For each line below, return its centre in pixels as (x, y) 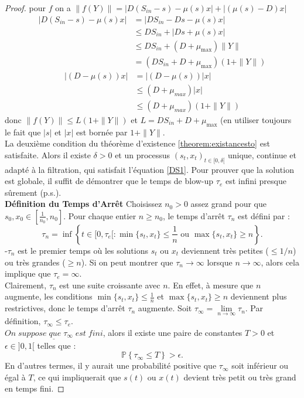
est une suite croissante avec (110, 285)
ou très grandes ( (35, 262)
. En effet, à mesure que (211, 285)
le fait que (23, 132)
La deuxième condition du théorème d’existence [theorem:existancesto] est (137, 143)
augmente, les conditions (49, 296)
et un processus (143, 154)
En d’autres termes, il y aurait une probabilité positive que (111, 365)
